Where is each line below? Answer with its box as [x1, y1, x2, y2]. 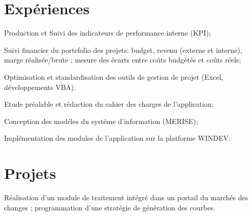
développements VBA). [4, 81, 76, 92]
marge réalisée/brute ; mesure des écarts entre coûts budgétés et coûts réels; [4, 54, 241, 65]
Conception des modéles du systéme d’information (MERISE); [4, 115, 198, 126]
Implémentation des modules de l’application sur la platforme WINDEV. [4, 133, 231, 143]
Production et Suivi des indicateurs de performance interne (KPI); [4, 27, 211, 38]
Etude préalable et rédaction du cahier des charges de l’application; [4, 99, 214, 109]
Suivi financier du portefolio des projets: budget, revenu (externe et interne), [4, 44, 242, 55]
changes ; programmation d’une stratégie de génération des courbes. [4, 202, 215, 212]
